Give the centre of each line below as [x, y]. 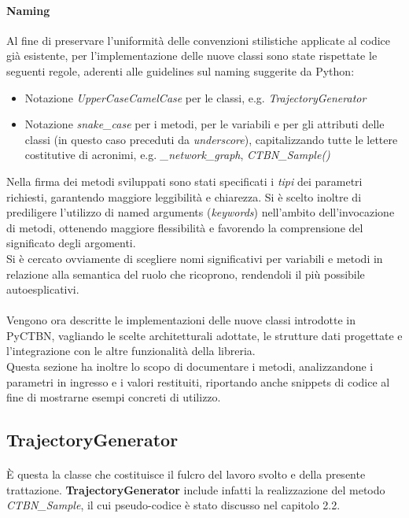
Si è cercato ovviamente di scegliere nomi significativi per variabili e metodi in [195, 258]
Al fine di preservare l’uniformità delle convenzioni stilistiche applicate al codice [199, 40]
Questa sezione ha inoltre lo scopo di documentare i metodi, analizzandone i [190, 366]
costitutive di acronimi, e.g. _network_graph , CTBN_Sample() [177, 155]
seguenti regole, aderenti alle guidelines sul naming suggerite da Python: [181, 70]
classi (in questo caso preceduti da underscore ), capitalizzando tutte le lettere [211, 139]
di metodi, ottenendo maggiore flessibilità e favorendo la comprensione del [185, 227]
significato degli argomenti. [71, 243]
